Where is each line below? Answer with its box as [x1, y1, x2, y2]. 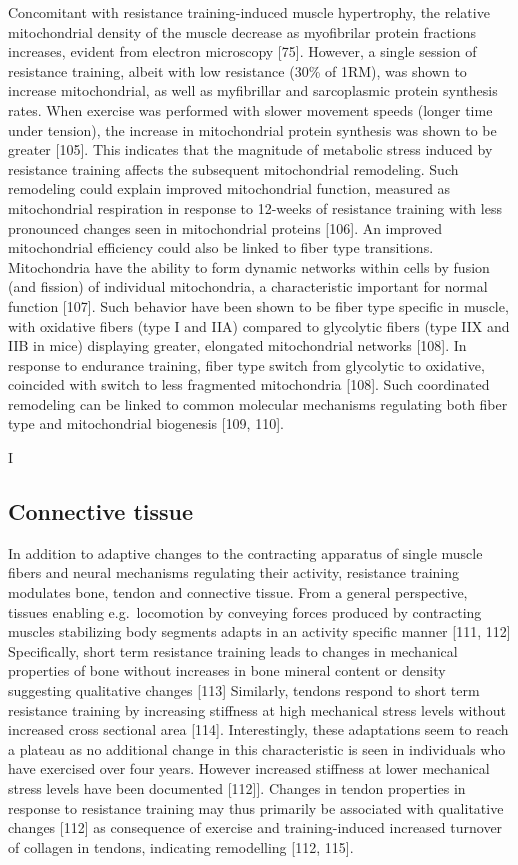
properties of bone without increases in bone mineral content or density [8, 660, 446, 681]
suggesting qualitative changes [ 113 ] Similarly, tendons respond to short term [8, 680, 480, 701]
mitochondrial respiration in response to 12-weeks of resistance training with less [8, 197, 502, 218]
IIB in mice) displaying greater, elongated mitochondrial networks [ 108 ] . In [8, 335, 467, 356]
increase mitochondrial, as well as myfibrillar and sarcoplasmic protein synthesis [8, 80, 498, 101]
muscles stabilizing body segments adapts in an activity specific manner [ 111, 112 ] [8, 621, 511, 642]
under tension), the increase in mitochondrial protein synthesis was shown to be [8, 119, 497, 140]
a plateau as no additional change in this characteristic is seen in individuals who [8, 738, 506, 759]
